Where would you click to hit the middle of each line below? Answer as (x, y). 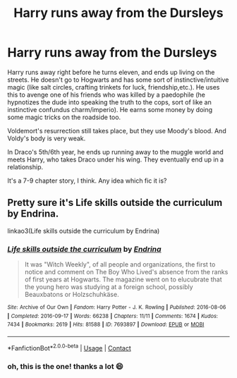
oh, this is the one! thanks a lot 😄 (65, 366)
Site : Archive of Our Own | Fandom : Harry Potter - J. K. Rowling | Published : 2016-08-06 (117, 307)
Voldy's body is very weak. (47, 138)
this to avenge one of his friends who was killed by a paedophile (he (107, 94)
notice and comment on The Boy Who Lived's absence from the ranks (126, 272)
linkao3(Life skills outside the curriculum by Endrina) (84, 231)
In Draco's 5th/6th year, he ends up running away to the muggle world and (115, 152)
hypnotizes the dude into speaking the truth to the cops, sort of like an (109, 102)
